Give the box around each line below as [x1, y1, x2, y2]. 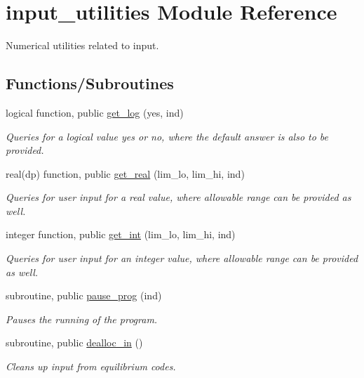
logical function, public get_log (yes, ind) [6, 105, 184, 119]
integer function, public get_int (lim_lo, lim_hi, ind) [6, 227, 236, 242]
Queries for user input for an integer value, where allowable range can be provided [6, 251, 358, 266]
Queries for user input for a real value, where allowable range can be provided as [6, 190, 351, 204]
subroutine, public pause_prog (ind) [6, 288, 162, 303]
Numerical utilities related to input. [6, 38, 159, 53]
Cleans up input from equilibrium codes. [6, 359, 176, 374]
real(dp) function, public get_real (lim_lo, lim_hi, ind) [6, 166, 245, 181]
